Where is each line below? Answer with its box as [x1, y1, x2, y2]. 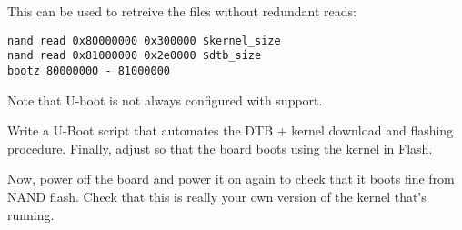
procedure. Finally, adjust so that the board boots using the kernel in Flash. [7, 138, 433, 157]
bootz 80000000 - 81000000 [7, 64, 170, 77]
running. [7, 205, 55, 224]
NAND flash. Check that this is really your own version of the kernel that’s [7, 186, 427, 205]
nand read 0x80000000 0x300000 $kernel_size [7, 34, 281, 47]
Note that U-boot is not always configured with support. [7, 90, 323, 109]
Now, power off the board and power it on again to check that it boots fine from [7, 169, 455, 188]
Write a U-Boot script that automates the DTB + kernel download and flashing [7, 121, 454, 140]
